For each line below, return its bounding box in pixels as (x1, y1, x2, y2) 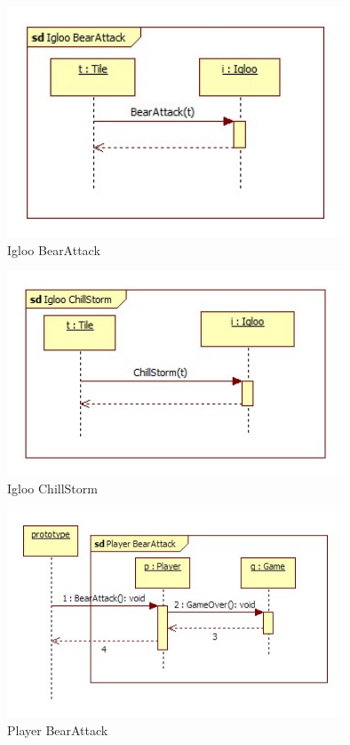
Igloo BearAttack (7, 240, 100, 259)
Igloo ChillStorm (7, 478, 98, 497)
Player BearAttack (7, 720, 108, 739)
